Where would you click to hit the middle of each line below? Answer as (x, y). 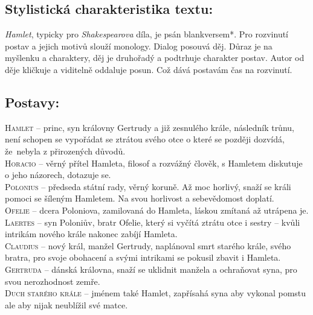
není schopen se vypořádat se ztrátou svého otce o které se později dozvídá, (145, 139)
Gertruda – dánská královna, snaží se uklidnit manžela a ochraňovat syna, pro (151, 269)
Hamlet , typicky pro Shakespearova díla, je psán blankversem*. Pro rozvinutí (147, 34)
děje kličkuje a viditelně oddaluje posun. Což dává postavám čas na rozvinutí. (149, 69)
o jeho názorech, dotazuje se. (58, 175)
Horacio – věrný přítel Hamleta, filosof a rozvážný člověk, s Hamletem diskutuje (154, 163)
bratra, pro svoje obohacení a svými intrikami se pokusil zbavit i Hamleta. (143, 257)
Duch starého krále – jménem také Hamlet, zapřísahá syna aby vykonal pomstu (156, 293)
